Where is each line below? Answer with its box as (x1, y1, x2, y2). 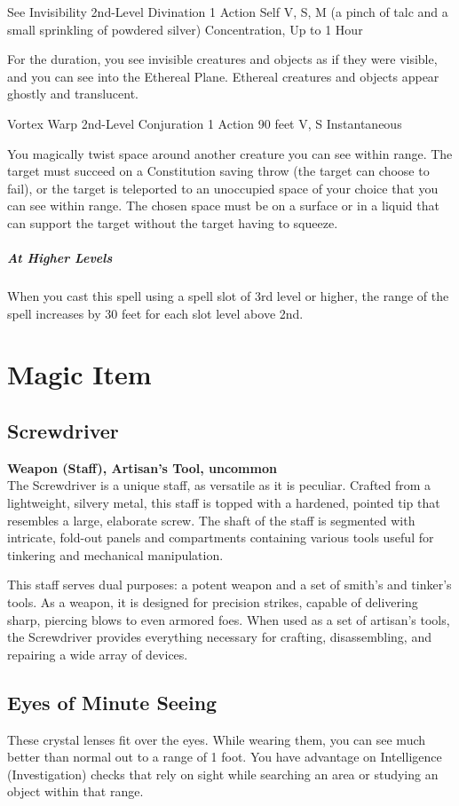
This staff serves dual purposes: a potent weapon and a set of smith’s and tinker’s (7, 575, 452, 594)
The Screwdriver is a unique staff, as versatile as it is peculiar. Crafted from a (7, 476, 431, 494)
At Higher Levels (7, 249, 113, 267)
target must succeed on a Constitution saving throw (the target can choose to (7, 162, 430, 180)
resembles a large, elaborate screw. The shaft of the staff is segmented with (7, 510, 415, 529)
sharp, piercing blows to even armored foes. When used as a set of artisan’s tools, (7, 610, 450, 628)
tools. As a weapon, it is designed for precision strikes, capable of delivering (7, 593, 418, 612)
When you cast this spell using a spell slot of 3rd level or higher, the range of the (7, 287, 449, 305)
